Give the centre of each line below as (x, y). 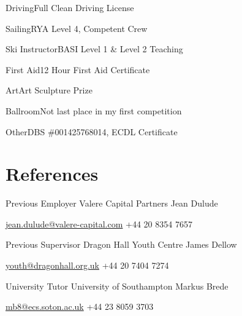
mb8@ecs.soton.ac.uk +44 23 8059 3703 (80, 306)
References (52, 174)
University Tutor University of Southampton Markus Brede (117, 286)
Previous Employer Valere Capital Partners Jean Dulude (112, 203)
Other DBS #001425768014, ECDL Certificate (92, 131)
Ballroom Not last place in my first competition (94, 110)
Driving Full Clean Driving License (70, 7)
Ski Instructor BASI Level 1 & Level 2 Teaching (94, 49)
